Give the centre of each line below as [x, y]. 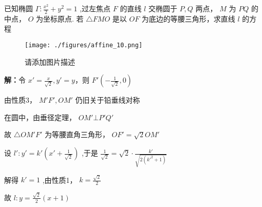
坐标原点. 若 [63, 18]
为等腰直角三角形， [77, 134]
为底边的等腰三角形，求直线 [188, 18]
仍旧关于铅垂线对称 [108, 100]
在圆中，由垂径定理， [40, 117]
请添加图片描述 [50, 61]
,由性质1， [60, 180]
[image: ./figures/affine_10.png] [84, 45]
